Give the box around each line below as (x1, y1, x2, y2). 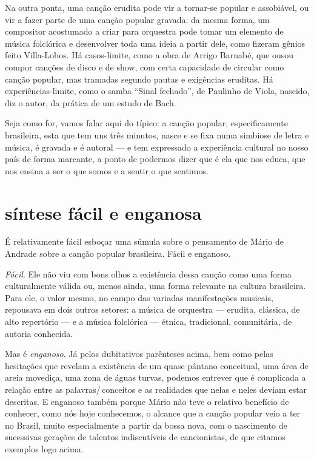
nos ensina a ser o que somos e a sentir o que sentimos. (5, 164, 209, 177)
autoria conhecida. (5, 327, 73, 339)
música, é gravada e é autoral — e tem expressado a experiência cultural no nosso (5, 140, 309, 153)
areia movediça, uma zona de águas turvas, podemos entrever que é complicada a (5, 371, 306, 384)
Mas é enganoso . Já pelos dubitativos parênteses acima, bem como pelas (5, 347, 273, 360)
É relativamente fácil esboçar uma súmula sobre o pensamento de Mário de (5, 235, 284, 248)
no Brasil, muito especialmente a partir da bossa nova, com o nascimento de (5, 418, 287, 431)
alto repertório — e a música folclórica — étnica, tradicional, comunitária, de (5, 315, 292, 327)
